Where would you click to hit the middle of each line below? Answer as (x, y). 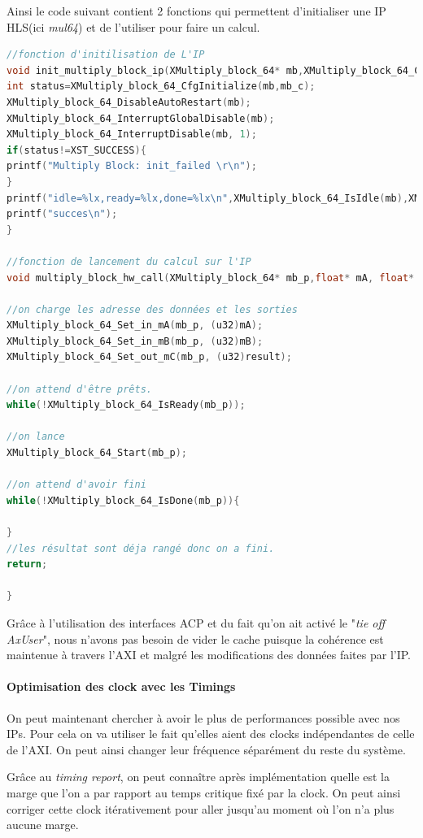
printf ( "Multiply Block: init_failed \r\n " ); (132, 166)
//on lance (36, 437)
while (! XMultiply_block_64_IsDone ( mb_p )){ (123, 500)
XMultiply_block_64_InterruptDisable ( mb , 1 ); (132, 135)
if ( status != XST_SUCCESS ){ (76, 150)
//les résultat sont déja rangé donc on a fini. (141, 548)
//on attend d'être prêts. (79, 389)
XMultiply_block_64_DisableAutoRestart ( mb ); (129, 102)
